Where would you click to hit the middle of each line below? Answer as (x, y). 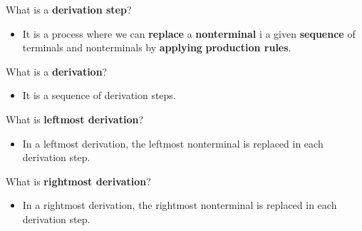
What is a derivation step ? (69, 9)
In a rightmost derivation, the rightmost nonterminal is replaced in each (180, 205)
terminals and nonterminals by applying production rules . (157, 47)
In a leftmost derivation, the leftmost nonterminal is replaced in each (173, 143)
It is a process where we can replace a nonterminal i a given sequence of (189, 33)
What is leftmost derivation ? (74, 119)
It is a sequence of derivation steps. (99, 95)
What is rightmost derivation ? (78, 181)
